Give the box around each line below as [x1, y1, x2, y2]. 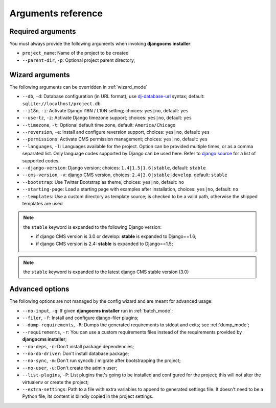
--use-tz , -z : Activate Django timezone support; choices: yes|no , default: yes [22, 115, 192, 121]
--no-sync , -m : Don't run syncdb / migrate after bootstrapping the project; [22, 357, 181, 364]
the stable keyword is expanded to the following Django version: [23, 224, 162, 230]
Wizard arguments [9, 70, 70, 79]
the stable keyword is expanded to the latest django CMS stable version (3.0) [23, 269, 189, 275]
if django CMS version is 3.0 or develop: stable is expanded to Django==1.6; [36, 233, 197, 239]
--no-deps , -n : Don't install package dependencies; [22, 343, 134, 349]
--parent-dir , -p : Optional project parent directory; [22, 57, 135, 63]
